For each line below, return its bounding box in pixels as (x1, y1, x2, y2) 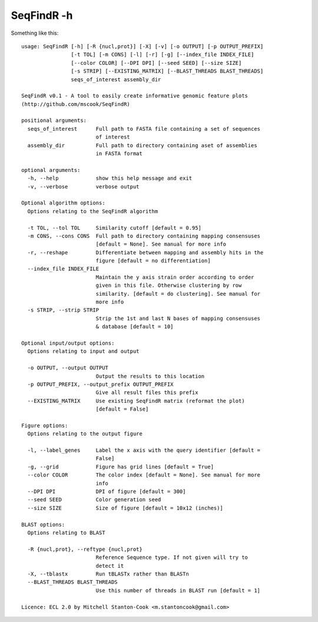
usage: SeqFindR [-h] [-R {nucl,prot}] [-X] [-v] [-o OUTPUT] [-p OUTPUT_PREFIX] (21, 43, 264, 49)
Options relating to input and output (27, 348, 140, 355)
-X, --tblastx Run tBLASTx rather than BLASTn (27, 570, 190, 577)
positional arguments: (21, 117, 87, 124)
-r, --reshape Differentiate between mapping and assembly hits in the (27, 249, 264, 256)
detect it (95, 563, 124, 569)
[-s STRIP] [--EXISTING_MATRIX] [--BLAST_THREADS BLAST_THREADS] (71, 68, 264, 75)
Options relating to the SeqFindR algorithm (27, 208, 158, 214)
